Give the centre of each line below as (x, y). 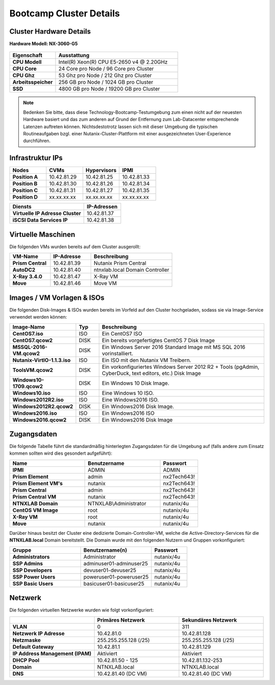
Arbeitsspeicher (33, 82)
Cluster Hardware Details (50, 31)
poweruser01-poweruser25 (116, 577)
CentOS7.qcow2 (33, 340)
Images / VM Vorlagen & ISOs (57, 298)
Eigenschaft (28, 55)
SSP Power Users (34, 577)
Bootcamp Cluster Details (65, 13)
